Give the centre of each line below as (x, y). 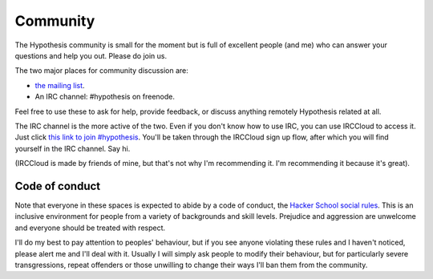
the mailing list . (60, 85)
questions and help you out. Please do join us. (91, 55)
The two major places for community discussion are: (101, 71)
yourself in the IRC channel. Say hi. (73, 148)
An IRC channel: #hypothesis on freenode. (105, 97)
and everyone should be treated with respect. (90, 228)
